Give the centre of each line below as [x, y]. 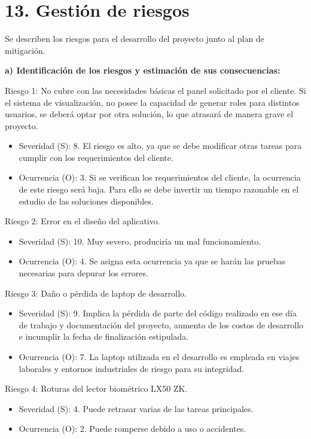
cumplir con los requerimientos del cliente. [96, 157]
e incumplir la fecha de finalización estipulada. [104, 336]
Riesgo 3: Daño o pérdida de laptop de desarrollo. [96, 293]
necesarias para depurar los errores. [83, 273]
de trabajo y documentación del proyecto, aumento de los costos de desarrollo [161, 324]
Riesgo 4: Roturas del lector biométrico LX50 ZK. [96, 388]
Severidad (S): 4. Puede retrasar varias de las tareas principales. [136, 408]
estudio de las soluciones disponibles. [86, 201]
